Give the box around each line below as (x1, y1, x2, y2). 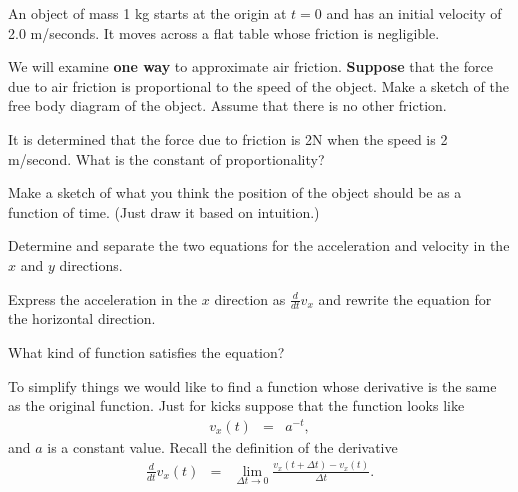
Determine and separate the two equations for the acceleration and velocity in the (8, 235, 510, 256)
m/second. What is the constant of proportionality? (8, 148, 325, 169)
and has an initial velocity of (326, 3, 502, 23)
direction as (214, 288, 286, 309)
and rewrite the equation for (318, 288, 492, 309)
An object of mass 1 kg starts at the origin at (8, 3, 287, 23)
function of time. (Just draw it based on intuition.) (8, 201, 320, 222)
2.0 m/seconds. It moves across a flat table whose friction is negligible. (8, 22, 440, 43)
